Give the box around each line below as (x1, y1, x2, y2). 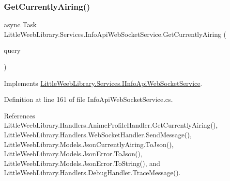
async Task (4, 19, 37, 30)
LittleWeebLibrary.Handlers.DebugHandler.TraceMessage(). (4, 167, 181, 178)
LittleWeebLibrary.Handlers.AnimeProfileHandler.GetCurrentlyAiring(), (4, 120, 218, 130)
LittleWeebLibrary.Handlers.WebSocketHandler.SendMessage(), (4, 129, 192, 139)
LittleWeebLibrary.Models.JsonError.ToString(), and (4, 158, 160, 168)
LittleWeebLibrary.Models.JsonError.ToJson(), (4, 148, 142, 159)
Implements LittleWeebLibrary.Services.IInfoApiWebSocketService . (4, 78, 202, 88)
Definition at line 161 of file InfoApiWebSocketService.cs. (4, 94, 173, 104)
